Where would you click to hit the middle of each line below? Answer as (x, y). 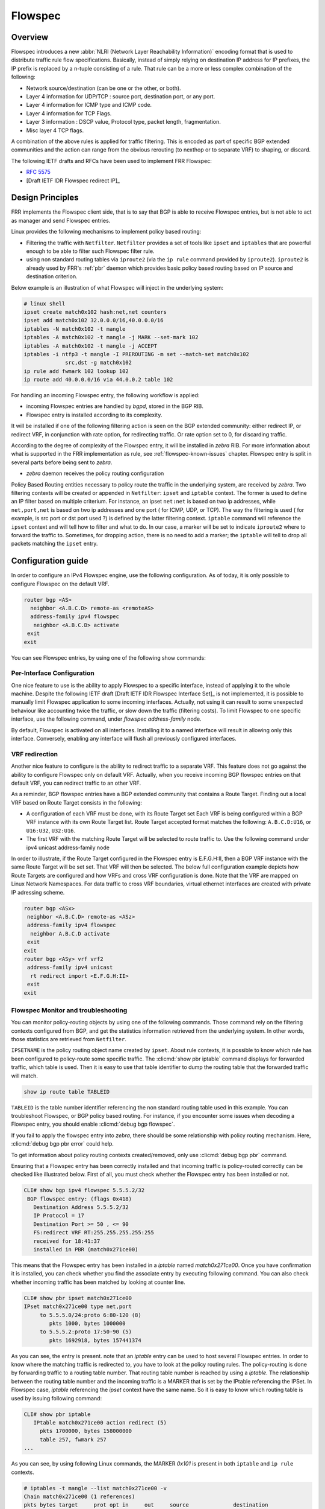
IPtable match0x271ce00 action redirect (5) (100, 1423)
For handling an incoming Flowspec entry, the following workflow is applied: (105, 395)
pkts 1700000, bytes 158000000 (86, 1431)
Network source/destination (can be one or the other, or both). (104, 88)
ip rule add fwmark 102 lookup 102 (76, 371)
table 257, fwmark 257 (73, 1439)
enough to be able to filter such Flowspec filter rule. (90, 251)
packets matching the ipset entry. (54, 544)
